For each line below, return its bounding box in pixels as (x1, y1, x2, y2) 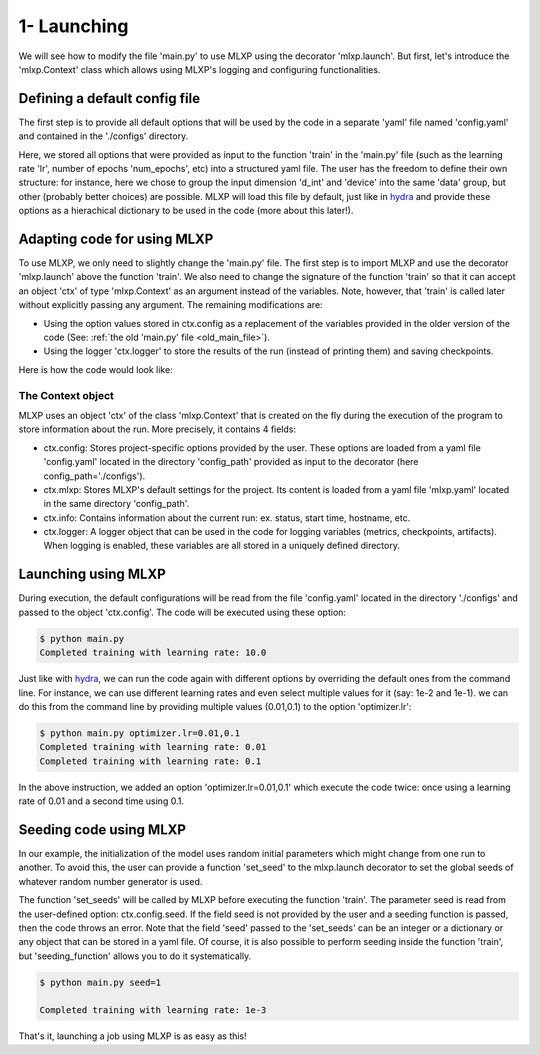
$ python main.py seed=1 (39, 976, 162, 988)
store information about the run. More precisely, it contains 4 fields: (18, 423, 297, 435)
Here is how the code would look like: (18, 363, 174, 375)
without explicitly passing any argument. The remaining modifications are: (18, 299, 324, 311)
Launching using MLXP (18, 566, 167, 583)
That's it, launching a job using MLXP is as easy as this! (18, 1030, 247, 1042)
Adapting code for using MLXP (18, 231, 214, 247)
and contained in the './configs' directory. (18, 130, 189, 142)
